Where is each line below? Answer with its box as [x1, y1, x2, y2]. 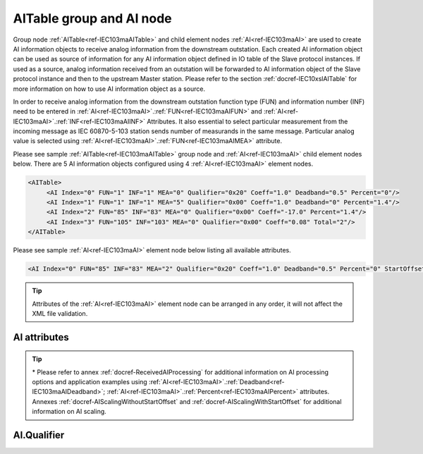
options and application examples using [32, 378, 147, 386]
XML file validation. [32, 309, 88, 317]
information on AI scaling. [32, 407, 107, 416]
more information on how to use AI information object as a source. [13, 85, 206, 93]
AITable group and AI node [13, 11, 172, 26]
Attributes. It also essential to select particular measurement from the [147, 117, 348, 125]
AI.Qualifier [13, 429, 65, 441]
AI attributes [13, 331, 70, 343]
